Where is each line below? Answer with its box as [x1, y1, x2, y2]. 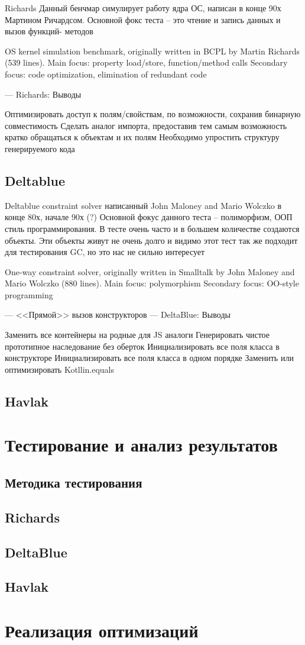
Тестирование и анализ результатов [5, 433, 278, 457]
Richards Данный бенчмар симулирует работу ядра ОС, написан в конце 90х [5, 2, 281, 14]
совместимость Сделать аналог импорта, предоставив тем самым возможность [5, 119, 287, 131]
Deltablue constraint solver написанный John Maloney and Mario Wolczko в [5, 199, 281, 211]
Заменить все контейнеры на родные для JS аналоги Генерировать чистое [5, 328, 270, 341]
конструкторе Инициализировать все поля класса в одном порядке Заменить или [5, 351, 294, 364]
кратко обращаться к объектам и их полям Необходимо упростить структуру [5, 131, 280, 143]
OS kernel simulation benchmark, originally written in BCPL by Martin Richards [5, 44, 300, 57]
